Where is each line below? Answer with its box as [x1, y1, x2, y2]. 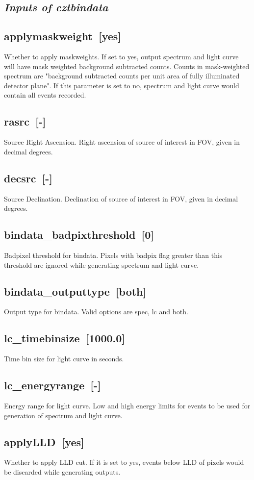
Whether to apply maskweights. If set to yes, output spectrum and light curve [4, 51, 239, 61]
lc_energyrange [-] [4, 378, 101, 393]
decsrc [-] [4, 170, 52, 185]
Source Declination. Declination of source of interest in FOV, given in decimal [4, 193, 238, 203]
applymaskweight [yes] [4, 28, 122, 44]
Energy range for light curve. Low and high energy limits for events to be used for [4, 400, 251, 410]
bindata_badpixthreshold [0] [4, 227, 154, 242]
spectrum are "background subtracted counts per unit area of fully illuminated [4, 71, 240, 81]
